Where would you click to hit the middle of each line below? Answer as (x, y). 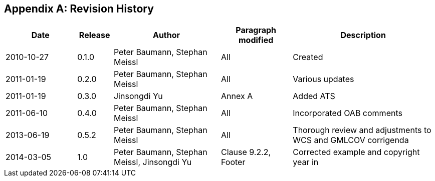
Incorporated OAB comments (348, 113)
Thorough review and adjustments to (362, 130)
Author (166, 35)
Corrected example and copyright (356, 152)
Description (363, 35)
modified (256, 40)
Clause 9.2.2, (246, 152)
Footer (233, 162)
